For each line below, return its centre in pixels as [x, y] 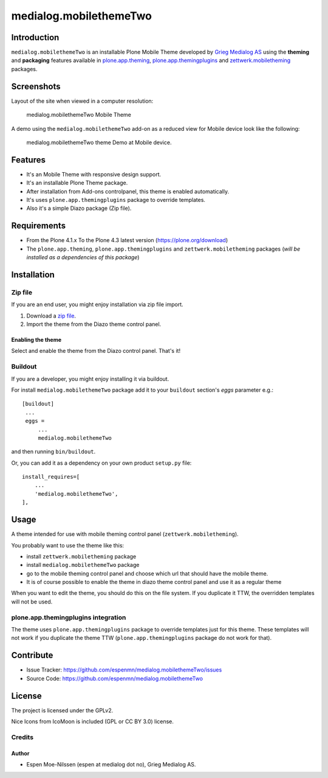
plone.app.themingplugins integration [69, 617]
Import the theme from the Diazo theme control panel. [94, 324]
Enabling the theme [36, 340]
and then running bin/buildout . [53, 452]
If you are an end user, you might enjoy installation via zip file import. [97, 305]
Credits [22, 737]
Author [20, 753]
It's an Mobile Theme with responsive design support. [94, 174]
